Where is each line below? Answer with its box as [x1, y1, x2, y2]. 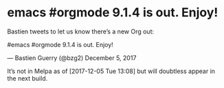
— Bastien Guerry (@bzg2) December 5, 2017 [7, 53, 137, 62]
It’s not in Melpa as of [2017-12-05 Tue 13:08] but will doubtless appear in [7, 67, 215, 75]
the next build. [7, 74, 48, 83]
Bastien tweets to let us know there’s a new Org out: [7, 27, 155, 35]
